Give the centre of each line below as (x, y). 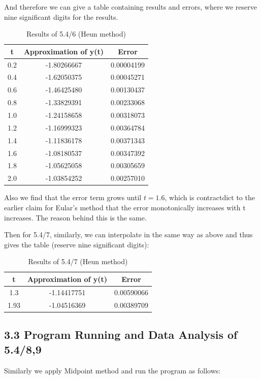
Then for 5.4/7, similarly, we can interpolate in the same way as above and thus (128, 234)
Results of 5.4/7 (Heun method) (78, 261)
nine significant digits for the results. (61, 17)
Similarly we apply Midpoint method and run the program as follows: (112, 371)
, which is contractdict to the (210, 197)
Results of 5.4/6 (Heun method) (76, 34)
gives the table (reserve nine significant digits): (77, 244)
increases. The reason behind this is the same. (75, 217)
